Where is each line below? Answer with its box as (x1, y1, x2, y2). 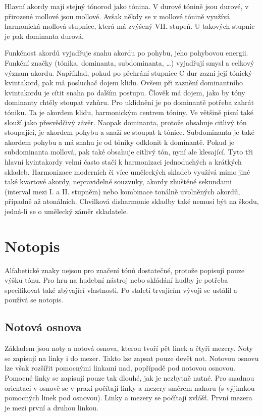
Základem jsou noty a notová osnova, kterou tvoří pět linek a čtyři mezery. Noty (5, 343, 253, 353)
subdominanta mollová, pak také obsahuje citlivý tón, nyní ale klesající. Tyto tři (5, 146, 253, 157)
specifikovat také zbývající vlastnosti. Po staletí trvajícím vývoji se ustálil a (5, 284, 237, 295)
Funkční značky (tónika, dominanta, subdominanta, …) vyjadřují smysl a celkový (5, 57, 254, 68)
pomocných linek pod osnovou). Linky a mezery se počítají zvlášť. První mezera (5, 392, 252, 403)
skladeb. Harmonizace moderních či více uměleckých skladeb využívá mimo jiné (5, 166, 250, 177)
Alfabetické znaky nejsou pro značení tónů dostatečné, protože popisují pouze (5, 265, 245, 275)
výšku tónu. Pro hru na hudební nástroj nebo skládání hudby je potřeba (5, 275, 228, 285)
